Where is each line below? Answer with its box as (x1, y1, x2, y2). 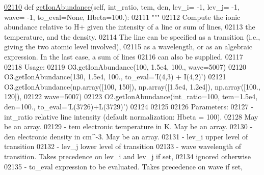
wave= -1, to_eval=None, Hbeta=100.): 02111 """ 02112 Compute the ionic (4, 11, 241, 22)
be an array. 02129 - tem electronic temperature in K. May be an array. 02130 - (4, 121, 253, 132)
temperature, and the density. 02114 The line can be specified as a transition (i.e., (4, 31, 260, 42)
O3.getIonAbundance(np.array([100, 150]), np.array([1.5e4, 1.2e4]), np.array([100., (4, 81, 260, 92)
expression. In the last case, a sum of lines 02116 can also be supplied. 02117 (4, 51, 243, 62)
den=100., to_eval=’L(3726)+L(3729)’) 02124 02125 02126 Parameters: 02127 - (4, 101, 253, 111)
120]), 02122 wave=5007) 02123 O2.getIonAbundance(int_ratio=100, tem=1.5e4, (4, 91, 258, 102)
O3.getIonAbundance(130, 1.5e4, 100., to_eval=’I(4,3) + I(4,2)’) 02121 (4, 71, 226, 82)
